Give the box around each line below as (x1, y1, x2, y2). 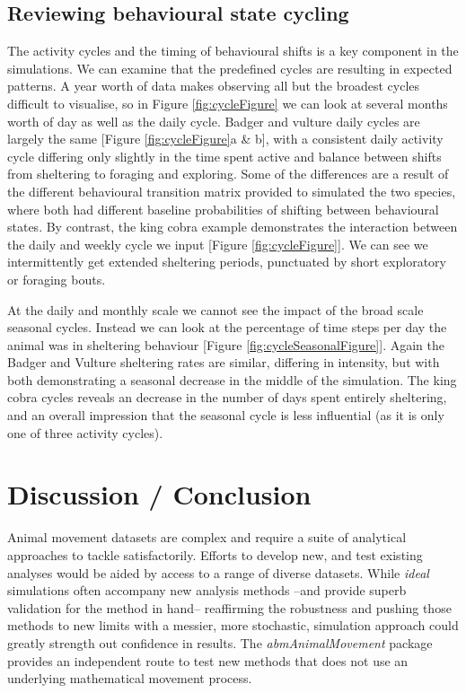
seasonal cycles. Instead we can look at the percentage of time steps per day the (7, 318, 447, 337)
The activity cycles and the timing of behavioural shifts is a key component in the (7, 41, 459, 60)
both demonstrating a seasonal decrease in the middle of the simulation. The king (7, 370, 457, 389)
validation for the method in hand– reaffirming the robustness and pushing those (7, 598, 452, 617)
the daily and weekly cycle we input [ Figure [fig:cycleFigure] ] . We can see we (7, 234, 428, 253)
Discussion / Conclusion (7, 476, 312, 513)
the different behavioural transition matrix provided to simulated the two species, (7, 181, 456, 200)
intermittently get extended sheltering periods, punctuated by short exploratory (7, 252, 446, 271)
